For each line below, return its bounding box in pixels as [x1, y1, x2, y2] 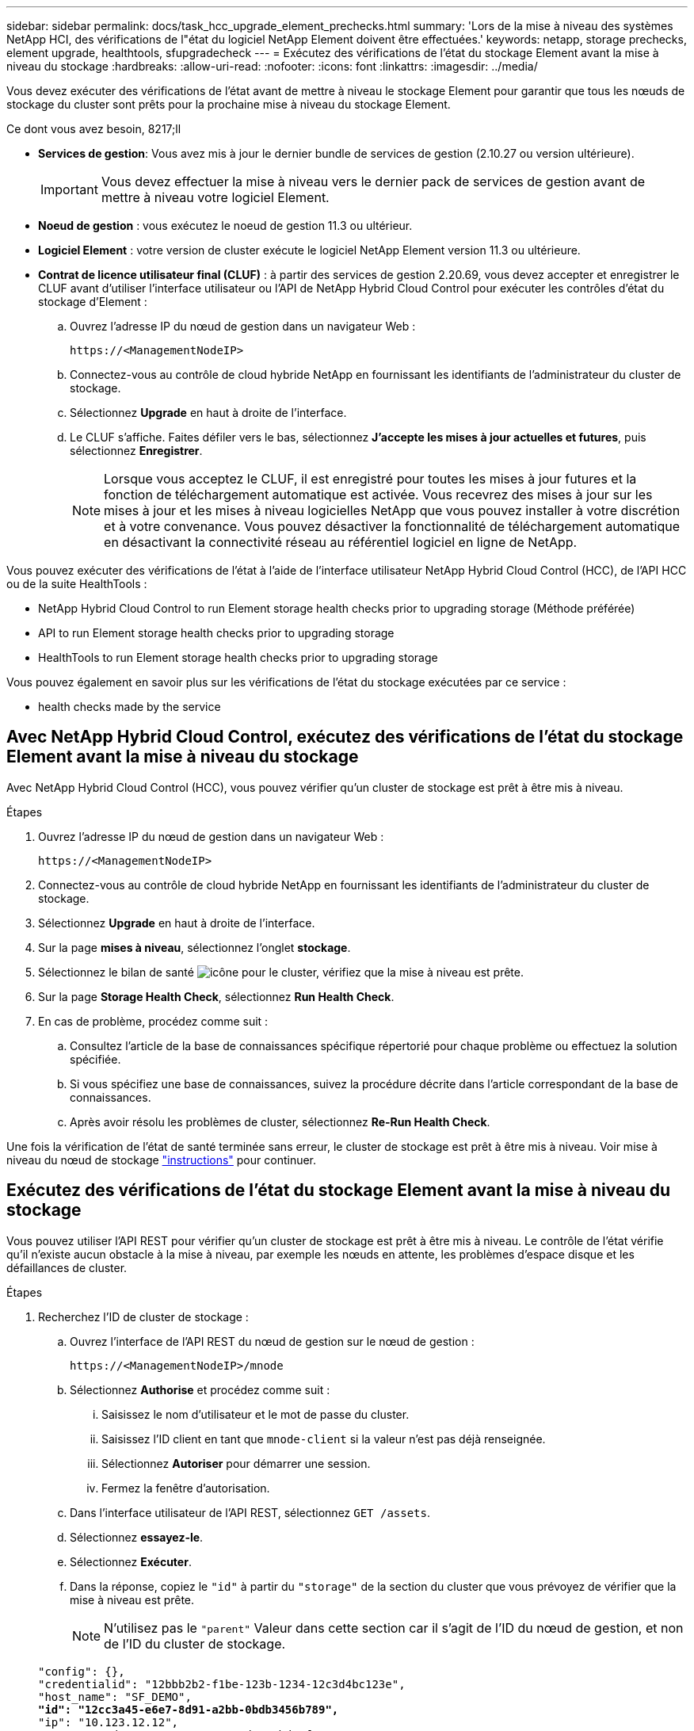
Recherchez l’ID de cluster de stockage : [38, 1309, 249, 1324]
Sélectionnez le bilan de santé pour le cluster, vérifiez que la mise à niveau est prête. [38, 965, 524, 979]
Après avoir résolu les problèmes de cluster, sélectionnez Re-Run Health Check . [70, 1114, 490, 1129]
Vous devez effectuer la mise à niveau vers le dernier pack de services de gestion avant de [101, 174, 646, 189]
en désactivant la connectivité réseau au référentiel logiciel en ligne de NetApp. [104, 534, 578, 550]
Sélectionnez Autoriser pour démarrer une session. [101, 1456, 371, 1470]
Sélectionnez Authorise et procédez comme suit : [70, 1382, 330, 1397]
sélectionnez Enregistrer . [70, 444, 203, 457]
